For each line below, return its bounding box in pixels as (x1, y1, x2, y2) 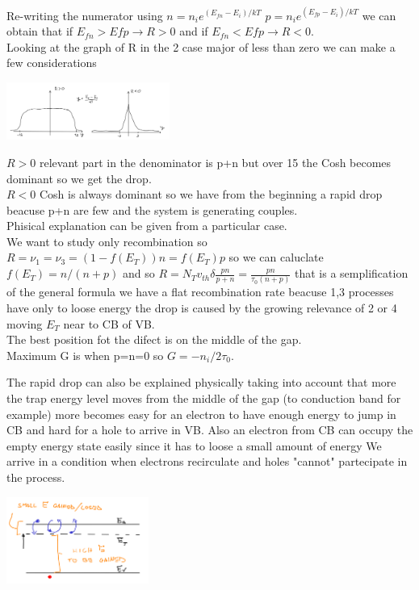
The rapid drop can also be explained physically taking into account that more (6, 374, 396, 391)
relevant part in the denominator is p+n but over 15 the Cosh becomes (39, 153, 392, 170)
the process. (6, 468, 65, 485)
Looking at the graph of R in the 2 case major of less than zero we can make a (6, 38, 396, 55)
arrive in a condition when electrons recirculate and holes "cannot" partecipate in (6, 453, 408, 470)
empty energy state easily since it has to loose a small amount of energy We (6, 437, 382, 454)
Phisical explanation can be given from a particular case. (6, 217, 287, 234)
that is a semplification (295, 265, 409, 282)
